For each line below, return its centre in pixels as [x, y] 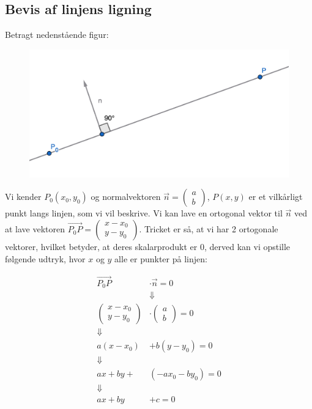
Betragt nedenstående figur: [57, 35]
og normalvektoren [126, 197]
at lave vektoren [35, 229]
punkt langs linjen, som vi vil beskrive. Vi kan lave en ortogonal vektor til [144, 213]
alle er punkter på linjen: [161, 258]
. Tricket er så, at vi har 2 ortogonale [209, 229]
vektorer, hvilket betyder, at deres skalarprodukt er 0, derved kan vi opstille [148, 247]
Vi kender [23, 197]
